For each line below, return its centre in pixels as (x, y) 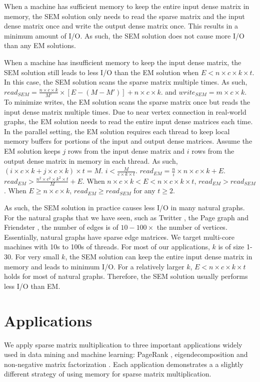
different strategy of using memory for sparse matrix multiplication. (108, 374)
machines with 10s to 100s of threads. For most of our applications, (107, 247)
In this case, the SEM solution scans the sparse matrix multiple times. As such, (126, 82)
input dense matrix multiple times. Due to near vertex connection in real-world (125, 111)
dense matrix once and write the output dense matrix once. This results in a (121, 26)
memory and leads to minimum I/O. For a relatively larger (94, 266)
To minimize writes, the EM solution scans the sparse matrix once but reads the (127, 102)
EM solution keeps (32, 151)
